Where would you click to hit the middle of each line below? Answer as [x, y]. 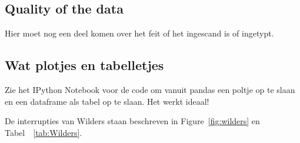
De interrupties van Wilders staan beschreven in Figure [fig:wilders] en [132, 121]
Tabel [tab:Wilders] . [44, 132]
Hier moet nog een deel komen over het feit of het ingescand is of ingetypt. [139, 33]
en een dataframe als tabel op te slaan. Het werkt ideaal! [107, 101]
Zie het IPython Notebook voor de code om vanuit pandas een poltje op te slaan [150, 89]
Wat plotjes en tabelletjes [84, 65]
